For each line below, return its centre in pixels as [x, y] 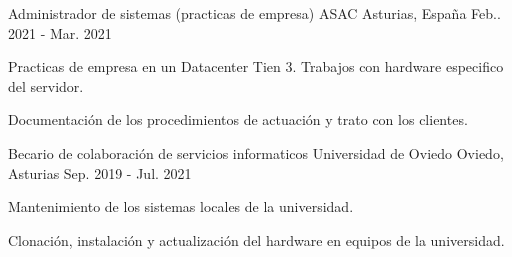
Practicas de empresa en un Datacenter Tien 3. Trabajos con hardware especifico [256, 66]
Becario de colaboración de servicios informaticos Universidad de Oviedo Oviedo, [256, 152]
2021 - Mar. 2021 [60, 32]
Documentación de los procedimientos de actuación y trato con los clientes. [238, 119]
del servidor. [46, 85]
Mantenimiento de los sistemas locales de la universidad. [181, 206]
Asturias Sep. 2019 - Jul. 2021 [100, 172]
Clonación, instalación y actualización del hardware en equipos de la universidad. [256, 239]
